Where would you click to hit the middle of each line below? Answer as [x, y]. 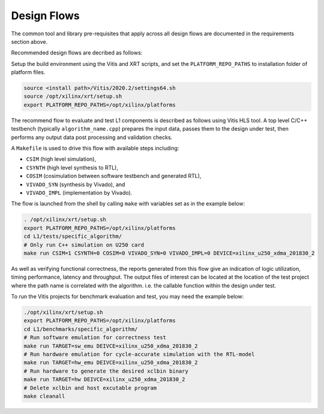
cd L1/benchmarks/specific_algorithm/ [81, 329]
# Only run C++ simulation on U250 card [84, 245]
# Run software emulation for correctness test [95, 338]
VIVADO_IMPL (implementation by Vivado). [79, 192]
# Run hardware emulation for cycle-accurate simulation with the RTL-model [139, 354]
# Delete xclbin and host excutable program [90, 388]
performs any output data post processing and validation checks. [92, 137]
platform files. [28, 72]
